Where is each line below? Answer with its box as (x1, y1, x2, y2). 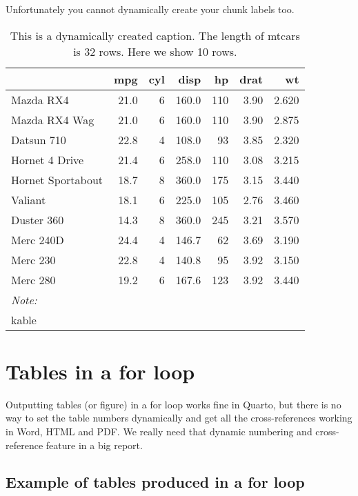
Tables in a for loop (6, 357, 195, 385)
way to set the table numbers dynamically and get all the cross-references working (6, 410, 352, 425)
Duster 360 (11, 211, 64, 228)
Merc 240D (11, 231, 64, 248)
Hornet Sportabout (11, 171, 103, 188)
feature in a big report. (46, 437, 143, 452)
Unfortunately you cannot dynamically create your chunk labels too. (6, 2, 295, 16)
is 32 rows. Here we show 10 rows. (73, 43, 237, 59)
